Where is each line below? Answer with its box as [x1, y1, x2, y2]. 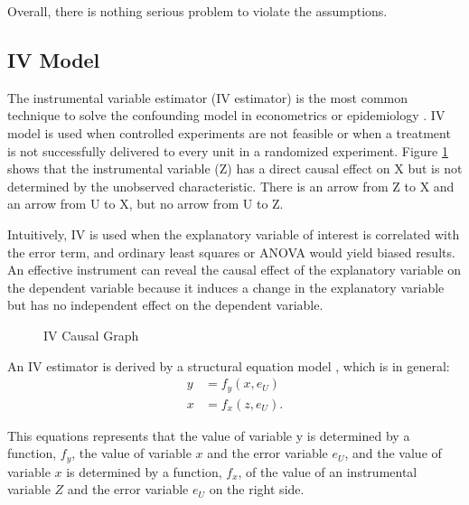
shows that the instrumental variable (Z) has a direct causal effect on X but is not [7, 159, 463, 178]
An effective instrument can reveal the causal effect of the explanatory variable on [7, 260, 461, 279]
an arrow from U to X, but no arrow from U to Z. [7, 194, 284, 213]
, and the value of [344, 444, 442, 463]
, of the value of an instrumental [238, 462, 417, 481]
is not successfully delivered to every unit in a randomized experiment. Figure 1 [7, 141, 448, 160]
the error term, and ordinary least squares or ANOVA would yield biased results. [7, 242, 455, 261]
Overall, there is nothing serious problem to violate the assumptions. [7, 2, 388, 20]
